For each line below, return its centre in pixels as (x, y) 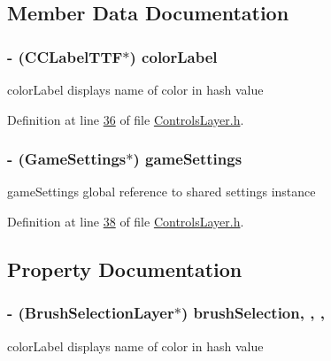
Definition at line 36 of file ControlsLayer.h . (126, 119)
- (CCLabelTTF (65, 56)
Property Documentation (125, 269)
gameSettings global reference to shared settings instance (162, 192)
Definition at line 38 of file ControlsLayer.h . (126, 221)
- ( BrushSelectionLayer (91, 313)
